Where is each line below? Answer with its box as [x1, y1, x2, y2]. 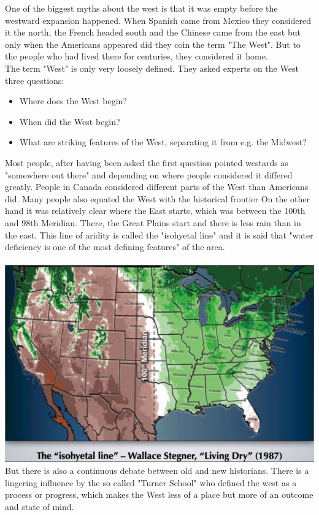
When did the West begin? [19, 115, 120, 128]
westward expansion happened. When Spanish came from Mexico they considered [5, 13, 311, 26]
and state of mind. [5, 500, 74, 513]
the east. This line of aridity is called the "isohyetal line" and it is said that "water [5, 228, 313, 241]
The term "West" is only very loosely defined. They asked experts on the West [5, 61, 299, 74]
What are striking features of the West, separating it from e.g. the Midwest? [19, 135, 307, 148]
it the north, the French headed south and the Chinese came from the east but [5, 26, 301, 39]
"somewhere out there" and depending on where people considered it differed [5, 168, 293, 181]
